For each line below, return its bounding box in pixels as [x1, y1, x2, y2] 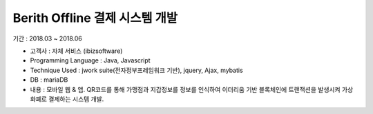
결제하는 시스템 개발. [48, 95, 104, 103]
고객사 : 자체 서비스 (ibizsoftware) [30, 47, 123, 55]
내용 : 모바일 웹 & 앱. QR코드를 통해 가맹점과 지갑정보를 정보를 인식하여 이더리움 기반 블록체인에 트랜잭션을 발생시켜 [30, 85, 341, 93]
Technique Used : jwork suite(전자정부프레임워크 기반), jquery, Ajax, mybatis [30, 66, 243, 74]
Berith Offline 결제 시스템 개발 [12, 10, 178, 25]
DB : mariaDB [30, 76, 68, 84]
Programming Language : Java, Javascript [30, 56, 151, 65]
